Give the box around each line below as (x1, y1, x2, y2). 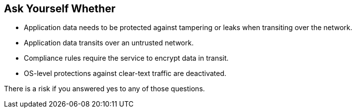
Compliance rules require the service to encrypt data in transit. (24, 54, 229, 63)
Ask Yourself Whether (4, 2, 116, 15)
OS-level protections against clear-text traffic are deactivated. (24, 69, 226, 78)
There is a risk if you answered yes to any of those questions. (4, 84, 205, 93)
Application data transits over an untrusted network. (24, 38, 194, 47)
